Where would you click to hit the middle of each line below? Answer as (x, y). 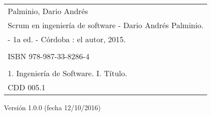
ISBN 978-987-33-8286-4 (49, 56)
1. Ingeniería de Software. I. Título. (68, 73)
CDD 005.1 (27, 87)
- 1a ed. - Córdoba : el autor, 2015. (67, 39)
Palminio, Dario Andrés (48, 11)
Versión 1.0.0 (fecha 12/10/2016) (53, 107)
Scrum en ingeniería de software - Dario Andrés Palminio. (106, 25)
